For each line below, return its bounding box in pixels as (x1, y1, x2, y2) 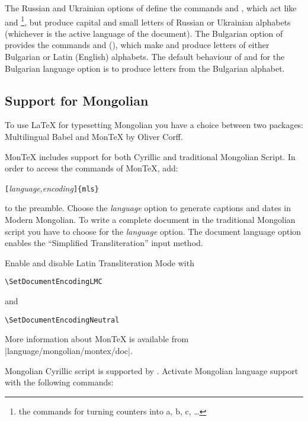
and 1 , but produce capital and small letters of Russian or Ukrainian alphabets (5, 14, 291, 28)
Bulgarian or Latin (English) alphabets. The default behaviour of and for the (5, 50, 285, 63)
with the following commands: (5, 376, 114, 388)
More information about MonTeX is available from (5, 333, 189, 345)
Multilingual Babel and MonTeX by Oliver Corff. (5, 130, 183, 143)
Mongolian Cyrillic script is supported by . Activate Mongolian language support (5, 364, 299, 377)
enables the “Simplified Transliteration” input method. (5, 237, 203, 249)
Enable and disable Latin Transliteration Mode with (5, 256, 194, 269)
